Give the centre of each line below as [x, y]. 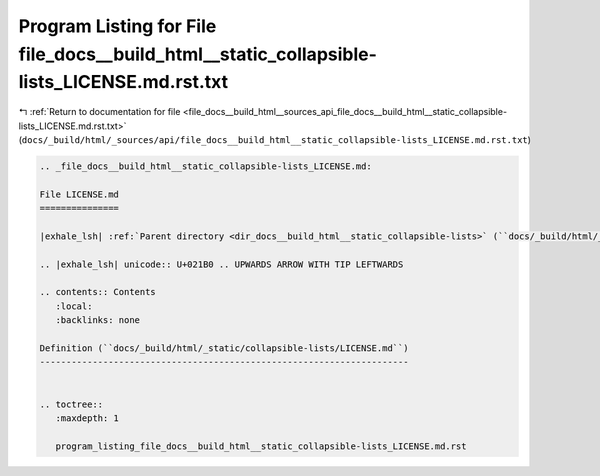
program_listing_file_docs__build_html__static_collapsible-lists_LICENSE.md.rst [261, 446]
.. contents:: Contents [98, 292]
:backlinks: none [97, 320]
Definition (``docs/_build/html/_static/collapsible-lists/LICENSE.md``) [224, 348]
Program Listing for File [117, 26]
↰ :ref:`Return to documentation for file [99, 112]
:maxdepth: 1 [87, 418]
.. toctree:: [71, 404]
